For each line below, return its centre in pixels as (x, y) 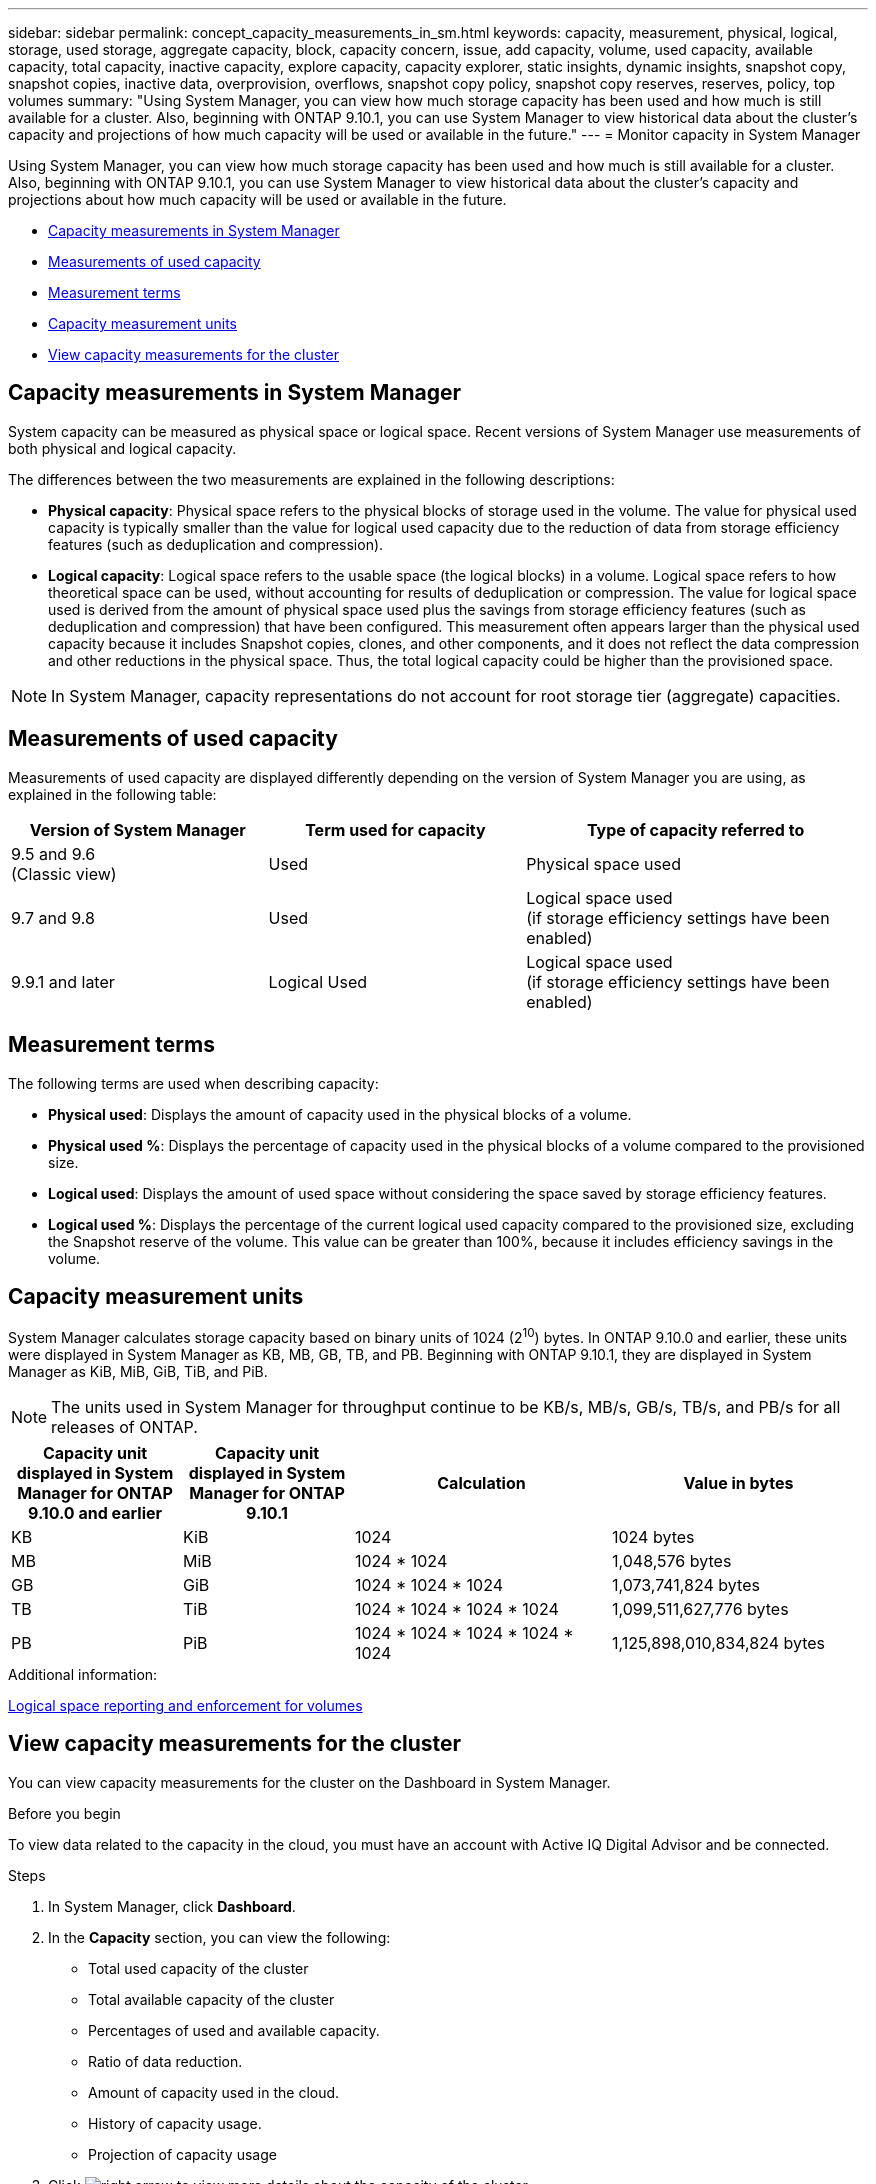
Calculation (481, 1483)
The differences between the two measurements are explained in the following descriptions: (311, 479)
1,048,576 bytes (672, 1561)
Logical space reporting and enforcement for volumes (185, 1706)
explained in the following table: (112, 794)
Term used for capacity (395, 829)
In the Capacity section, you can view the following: (219, 1937)
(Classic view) (64, 873)
